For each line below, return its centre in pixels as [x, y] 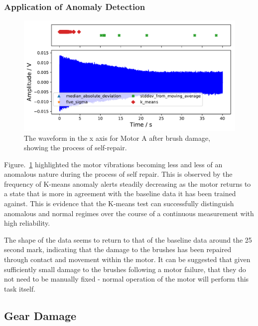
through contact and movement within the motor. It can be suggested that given [127, 259]
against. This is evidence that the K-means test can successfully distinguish [119, 203]
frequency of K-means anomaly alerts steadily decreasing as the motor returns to [128, 183]
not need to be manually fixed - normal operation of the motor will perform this [127, 279]
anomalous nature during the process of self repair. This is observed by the [118, 174]
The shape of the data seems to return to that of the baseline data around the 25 [128, 239]
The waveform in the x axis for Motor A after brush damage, [117, 138]
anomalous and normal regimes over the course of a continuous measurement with [129, 213]
